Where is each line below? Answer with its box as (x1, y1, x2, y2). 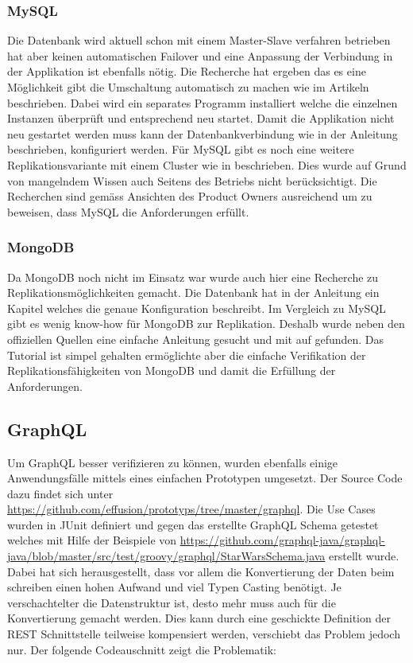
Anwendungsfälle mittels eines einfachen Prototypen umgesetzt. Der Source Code (7, 470, 403, 486)
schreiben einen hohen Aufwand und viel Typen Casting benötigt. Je (7, 579, 342, 595)
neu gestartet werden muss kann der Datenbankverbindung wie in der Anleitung (7, 125, 398, 142)
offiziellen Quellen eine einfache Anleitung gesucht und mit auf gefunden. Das (7, 330, 384, 347)
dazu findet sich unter (7, 485, 114, 501)
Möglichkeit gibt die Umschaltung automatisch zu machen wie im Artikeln (7, 79, 369, 95)
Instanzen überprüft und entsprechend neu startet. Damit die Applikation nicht (7, 110, 395, 127)
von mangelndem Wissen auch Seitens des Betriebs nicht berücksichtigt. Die (7, 172, 377, 189)
